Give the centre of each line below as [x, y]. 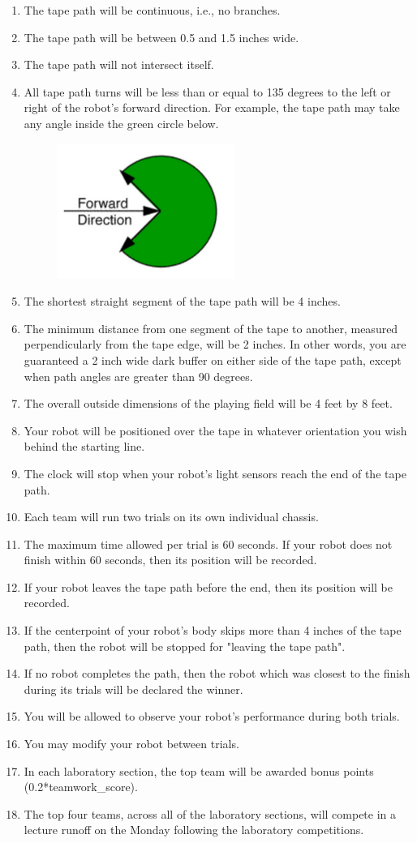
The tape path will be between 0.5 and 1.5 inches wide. [161, 37]
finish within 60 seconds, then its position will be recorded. [170, 560]
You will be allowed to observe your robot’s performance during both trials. [212, 716]
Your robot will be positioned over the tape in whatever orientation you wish [215, 430]
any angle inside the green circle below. [121, 123]
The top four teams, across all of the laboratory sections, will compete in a [210, 813]
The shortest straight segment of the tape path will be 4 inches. [182, 301]
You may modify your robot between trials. [131, 744]
